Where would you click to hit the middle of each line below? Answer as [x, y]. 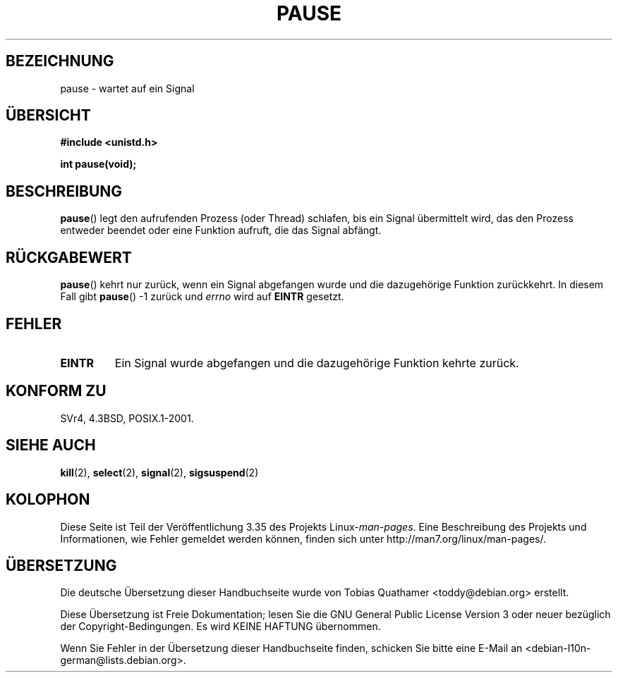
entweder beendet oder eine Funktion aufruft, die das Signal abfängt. [221, 230]
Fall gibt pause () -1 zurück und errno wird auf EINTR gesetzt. [202, 297]
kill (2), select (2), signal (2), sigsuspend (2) [159, 472]
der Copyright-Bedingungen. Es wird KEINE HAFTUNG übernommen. [220, 627]
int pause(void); [98, 164]
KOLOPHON [48, 500]
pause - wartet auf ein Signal [127, 88]
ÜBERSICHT [48, 116]
